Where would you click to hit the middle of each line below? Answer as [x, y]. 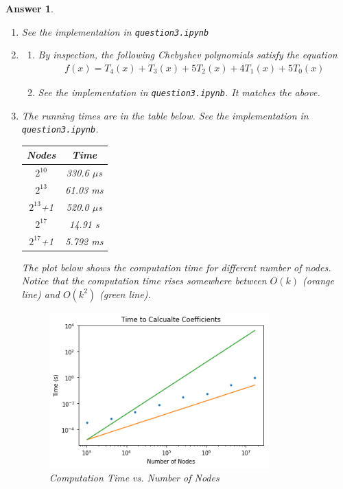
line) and [40, 294]
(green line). [125, 294]
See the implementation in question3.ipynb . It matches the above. [179, 92]
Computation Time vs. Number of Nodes [134, 478]
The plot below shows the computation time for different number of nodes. [176, 267]
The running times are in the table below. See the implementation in [165, 115]
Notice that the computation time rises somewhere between [144, 281]
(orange [319, 281]
